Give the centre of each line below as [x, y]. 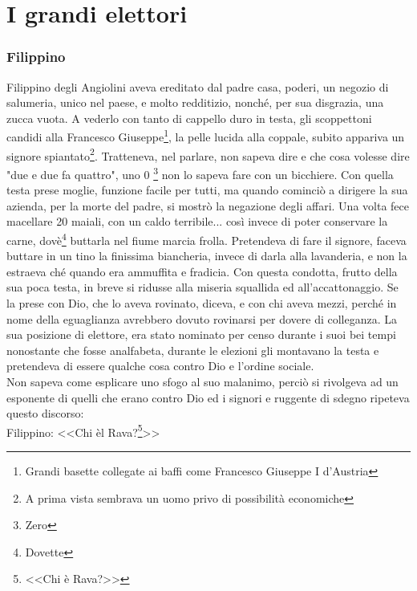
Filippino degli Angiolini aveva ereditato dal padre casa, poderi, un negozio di [198, 86]
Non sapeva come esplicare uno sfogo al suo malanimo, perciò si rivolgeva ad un [202, 381]
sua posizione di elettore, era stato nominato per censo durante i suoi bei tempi [201, 334]
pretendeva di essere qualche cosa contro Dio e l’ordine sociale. [160, 366]
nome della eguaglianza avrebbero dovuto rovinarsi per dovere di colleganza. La [202, 318]
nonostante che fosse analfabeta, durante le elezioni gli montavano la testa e [193, 350]
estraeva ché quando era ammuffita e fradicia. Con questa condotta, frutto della [202, 271]
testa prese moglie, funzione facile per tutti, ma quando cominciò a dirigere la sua [207, 190]
